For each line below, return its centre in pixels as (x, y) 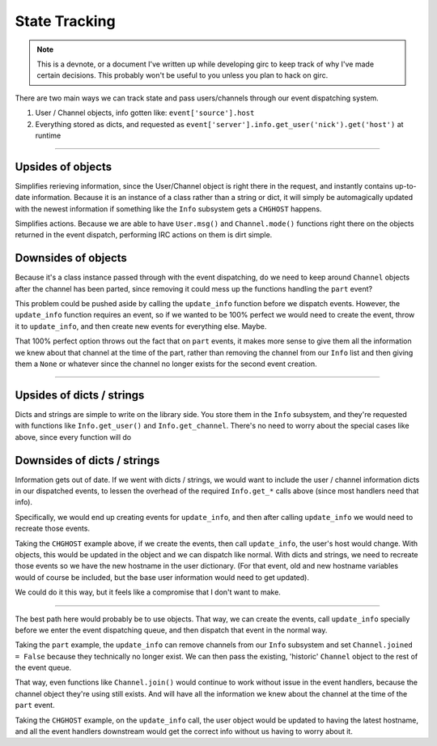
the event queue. (43, 667)
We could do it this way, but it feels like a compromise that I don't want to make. (148, 592)
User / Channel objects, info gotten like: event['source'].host (145, 113)
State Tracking (66, 21)
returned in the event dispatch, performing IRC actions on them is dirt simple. (144, 235)
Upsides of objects (64, 166)
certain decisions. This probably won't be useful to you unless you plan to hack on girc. (182, 75)
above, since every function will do (73, 437)
